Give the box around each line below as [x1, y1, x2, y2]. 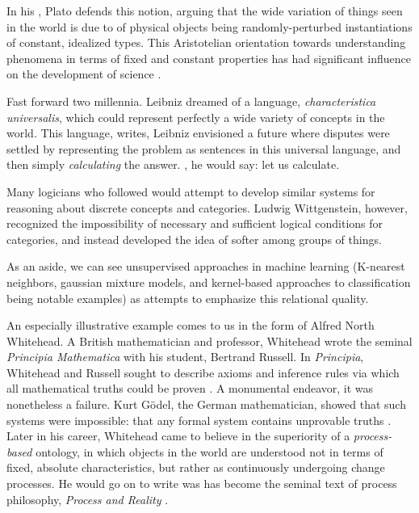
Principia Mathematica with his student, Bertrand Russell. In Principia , [6, 348, 364, 365]
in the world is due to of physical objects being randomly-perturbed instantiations [6, 18, 413, 35]
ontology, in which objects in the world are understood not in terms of [36, 443, 383, 460]
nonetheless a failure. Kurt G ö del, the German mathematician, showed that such [6, 396, 406, 413]
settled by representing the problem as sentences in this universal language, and [6, 140, 401, 157]
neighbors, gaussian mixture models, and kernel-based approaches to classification [6, 273, 411, 290]
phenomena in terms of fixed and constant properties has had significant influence [6, 49, 412, 66]
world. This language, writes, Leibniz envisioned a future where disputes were [6, 124, 390, 141]
